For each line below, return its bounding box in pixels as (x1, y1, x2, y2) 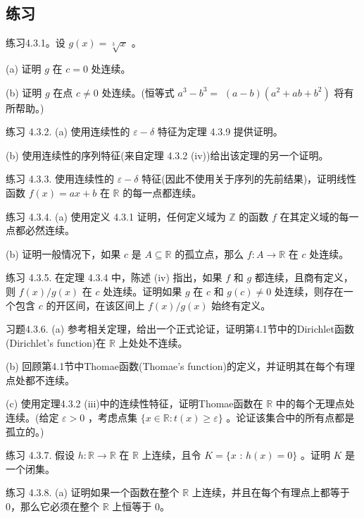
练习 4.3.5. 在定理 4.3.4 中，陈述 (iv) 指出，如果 (6, 270, 222, 285)
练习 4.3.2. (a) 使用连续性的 (6, 124, 130, 139)
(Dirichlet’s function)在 (6, 335, 106, 350)
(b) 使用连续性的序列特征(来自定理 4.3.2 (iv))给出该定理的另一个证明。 (6, 147, 329, 162)
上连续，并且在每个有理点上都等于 (192, 485, 350, 500)
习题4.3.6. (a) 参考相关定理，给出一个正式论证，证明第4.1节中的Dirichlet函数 (6, 321, 354, 336)
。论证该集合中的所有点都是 (226, 410, 355, 425)
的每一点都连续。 (123, 185, 202, 199)
